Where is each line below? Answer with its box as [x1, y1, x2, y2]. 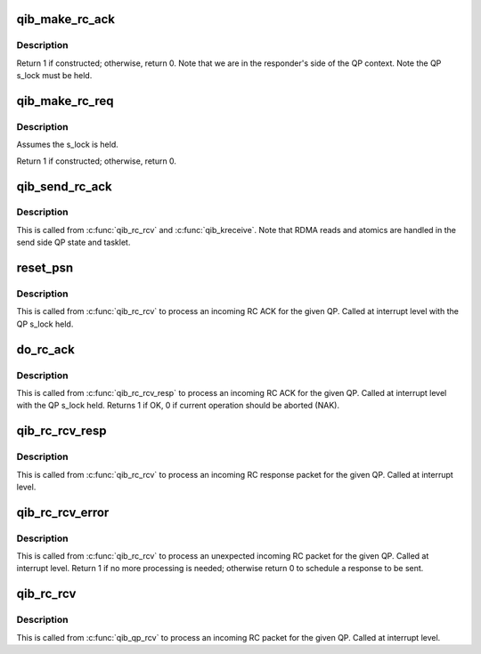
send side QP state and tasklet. [16, 237, 131, 248]
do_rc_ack [16, 342, 75, 357]
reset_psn [16, 261, 74, 276]
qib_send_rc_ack [16, 179, 112, 194]
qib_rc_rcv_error [16, 505, 110, 520]
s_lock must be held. [16, 70, 93, 81]
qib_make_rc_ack [16, 12, 116, 27]
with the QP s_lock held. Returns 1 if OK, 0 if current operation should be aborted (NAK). [16, 400, 340, 411]
